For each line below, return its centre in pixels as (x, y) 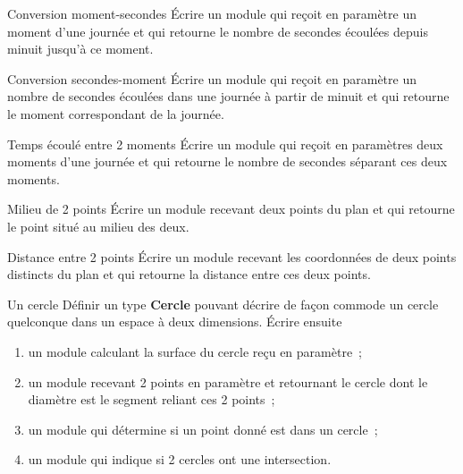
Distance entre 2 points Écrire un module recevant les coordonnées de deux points (232, 256)
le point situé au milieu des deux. (98, 226)
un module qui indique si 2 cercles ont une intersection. (180, 459)
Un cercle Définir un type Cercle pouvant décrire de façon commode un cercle (223, 304)
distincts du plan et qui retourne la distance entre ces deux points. (189, 274)
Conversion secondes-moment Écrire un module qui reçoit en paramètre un (212, 78)
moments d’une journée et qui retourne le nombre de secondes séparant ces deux (227, 161)
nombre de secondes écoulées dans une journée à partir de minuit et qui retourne (228, 96)
